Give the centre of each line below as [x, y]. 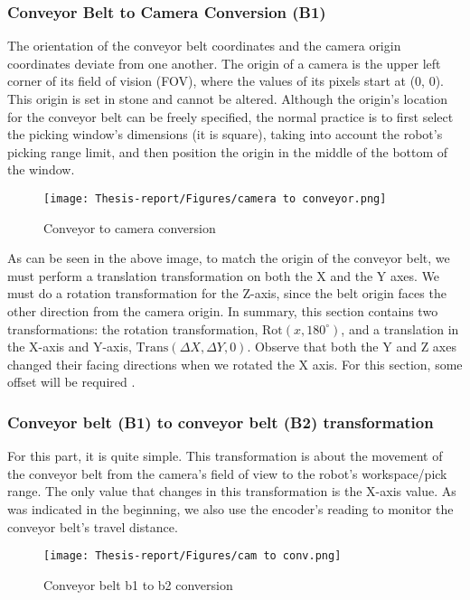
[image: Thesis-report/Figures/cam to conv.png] [193, 556]
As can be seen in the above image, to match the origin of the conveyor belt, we [229, 258]
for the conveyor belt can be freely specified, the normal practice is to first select [230, 116]
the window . [41, 169]
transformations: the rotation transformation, [133, 328]
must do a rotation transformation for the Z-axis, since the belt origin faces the [227, 293]
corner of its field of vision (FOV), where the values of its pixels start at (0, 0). [226, 81]
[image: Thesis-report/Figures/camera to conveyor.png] [215, 198]
